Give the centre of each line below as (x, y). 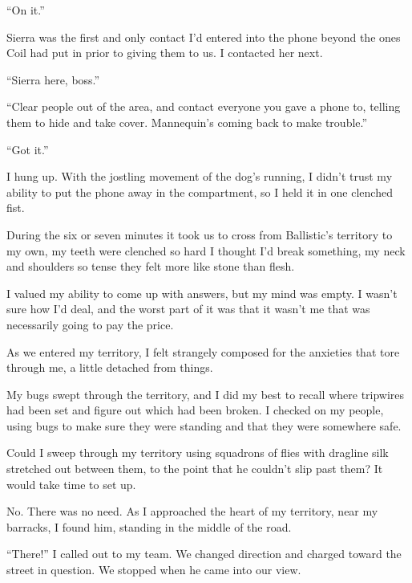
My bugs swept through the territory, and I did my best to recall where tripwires (206, 394)
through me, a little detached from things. (110, 367)
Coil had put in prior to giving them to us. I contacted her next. (165, 53)
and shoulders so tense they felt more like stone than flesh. (151, 266)
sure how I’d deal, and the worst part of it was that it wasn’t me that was (188, 309)
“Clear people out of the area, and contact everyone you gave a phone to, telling (204, 106)
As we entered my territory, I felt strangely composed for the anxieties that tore (203, 351)
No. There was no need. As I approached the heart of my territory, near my (192, 511)
